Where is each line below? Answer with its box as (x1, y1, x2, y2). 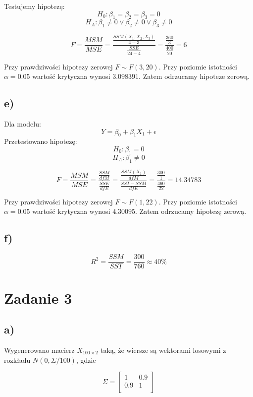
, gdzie (76, 354, 96, 365)
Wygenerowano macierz (4, 344, 75, 355)
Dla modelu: (4, 118, 41, 129)
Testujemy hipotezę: (4, 1, 65, 11)
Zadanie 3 (4, 287, 72, 308)
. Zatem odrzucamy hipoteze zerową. (139, 71, 250, 81)
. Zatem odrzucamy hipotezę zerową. (135, 206, 247, 216)
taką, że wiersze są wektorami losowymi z (101, 344, 226, 355)
